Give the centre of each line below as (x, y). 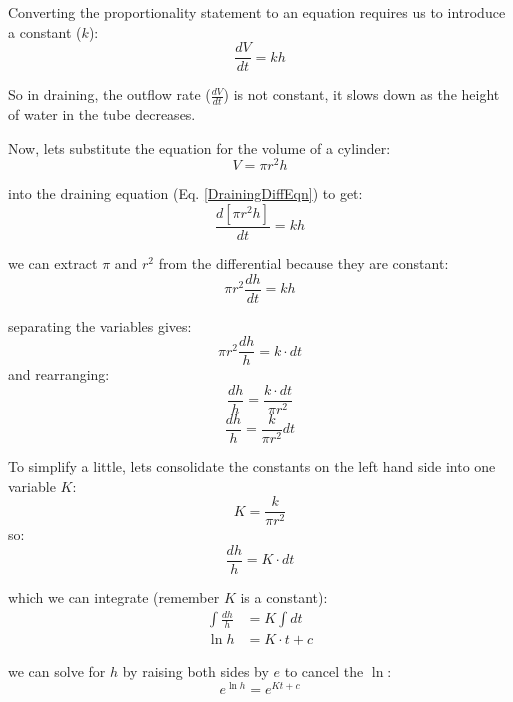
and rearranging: (59, 374)
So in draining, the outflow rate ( (109, 94)
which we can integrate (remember (114, 596)
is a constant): (284, 596)
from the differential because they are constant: (303, 262)
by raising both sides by (195, 671)
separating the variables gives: (100, 325)
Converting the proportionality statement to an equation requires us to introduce (257, 12)
